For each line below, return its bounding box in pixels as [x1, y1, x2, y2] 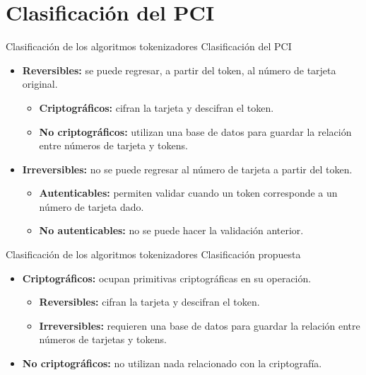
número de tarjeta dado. [39, 199, 144, 214]
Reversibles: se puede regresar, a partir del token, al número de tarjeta [22, 62, 336, 77]
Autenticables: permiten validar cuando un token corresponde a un [39, 185, 338, 200]
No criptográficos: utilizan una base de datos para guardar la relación [39, 124, 352, 139]
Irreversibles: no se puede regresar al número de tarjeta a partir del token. [22, 161, 353, 176]
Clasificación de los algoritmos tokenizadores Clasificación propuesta [6, 247, 301, 262]
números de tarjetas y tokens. [39, 332, 167, 347]
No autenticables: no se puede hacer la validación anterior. [39, 223, 304, 238]
